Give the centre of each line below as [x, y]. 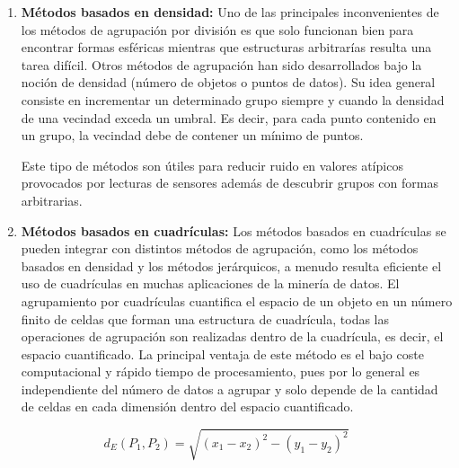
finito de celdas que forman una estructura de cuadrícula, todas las [205, 318]
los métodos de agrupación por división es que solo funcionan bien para [217, 29]
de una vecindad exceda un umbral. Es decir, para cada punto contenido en [229, 117]
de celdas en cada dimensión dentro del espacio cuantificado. [187, 406]
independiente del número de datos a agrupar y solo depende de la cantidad [229, 389]
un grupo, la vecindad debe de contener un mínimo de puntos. [192, 135]
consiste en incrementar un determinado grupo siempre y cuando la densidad [233, 99]
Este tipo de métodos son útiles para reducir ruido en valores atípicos [212, 165]
